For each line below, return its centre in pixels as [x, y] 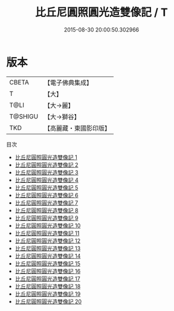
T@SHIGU [24, 116]
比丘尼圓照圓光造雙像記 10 [48, 225]
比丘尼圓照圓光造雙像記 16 [48, 271]
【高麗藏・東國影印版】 [78, 128]
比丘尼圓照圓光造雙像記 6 [47, 195]
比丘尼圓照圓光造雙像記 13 [48, 248]
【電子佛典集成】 [69, 83]
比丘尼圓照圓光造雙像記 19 [48, 294]
